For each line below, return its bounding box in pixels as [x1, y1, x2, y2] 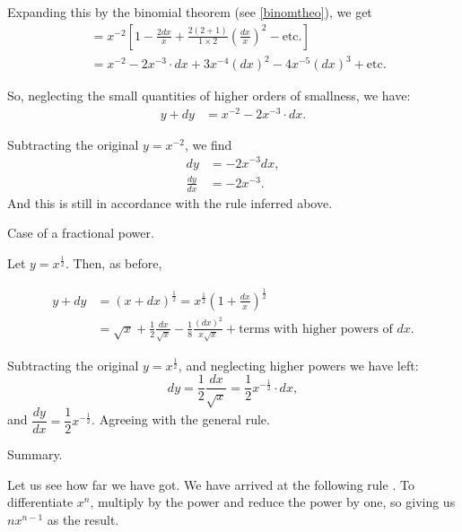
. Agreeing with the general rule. [92, 410, 270, 429]
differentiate [7, 493, 74, 511]
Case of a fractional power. [7, 223, 154, 242]
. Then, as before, [65, 253, 162, 272]
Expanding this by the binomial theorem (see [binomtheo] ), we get [7, 3, 372, 21]
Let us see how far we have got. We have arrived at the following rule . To [7, 475, 414, 493]
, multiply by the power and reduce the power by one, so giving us [90, 493, 456, 511]
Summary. [7, 445, 63, 464]
